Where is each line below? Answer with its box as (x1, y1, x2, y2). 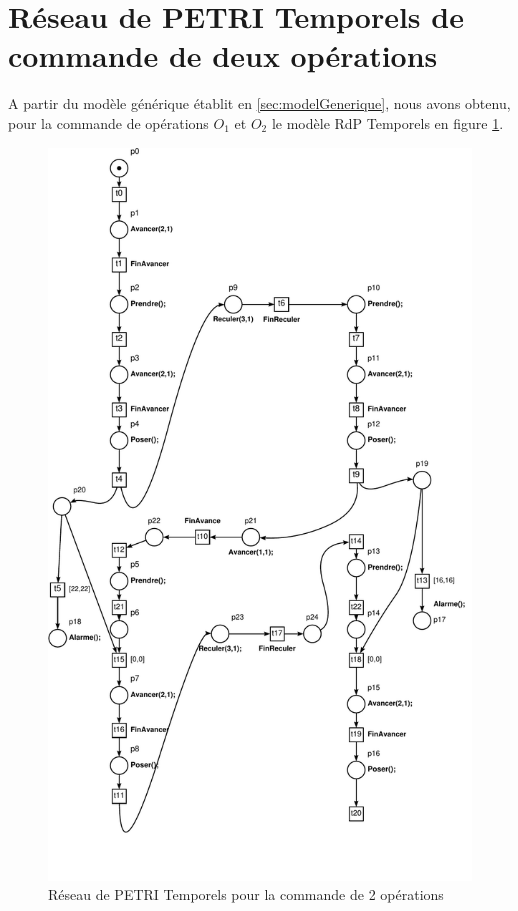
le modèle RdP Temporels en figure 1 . (271, 112, 504, 133)
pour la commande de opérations (8, 112, 209, 133)
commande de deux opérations (8, 35, 438, 76)
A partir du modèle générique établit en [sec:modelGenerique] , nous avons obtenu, (8, 93, 511, 114)
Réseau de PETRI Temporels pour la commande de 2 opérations (48, 884, 444, 905)
